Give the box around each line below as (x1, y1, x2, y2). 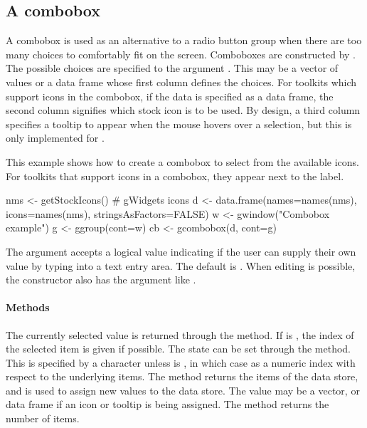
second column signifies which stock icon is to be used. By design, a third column (6, 103, 361, 118)
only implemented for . (6, 130, 105, 145)
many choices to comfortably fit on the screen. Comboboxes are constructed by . (6, 46, 356, 61)
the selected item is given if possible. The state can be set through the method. (6, 341, 351, 356)
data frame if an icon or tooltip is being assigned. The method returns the (6, 397, 329, 412)
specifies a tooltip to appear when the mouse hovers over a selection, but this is (6, 116, 352, 131)
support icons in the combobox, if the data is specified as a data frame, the (6, 88, 334, 103)
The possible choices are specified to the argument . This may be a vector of (6, 61, 339, 75)
